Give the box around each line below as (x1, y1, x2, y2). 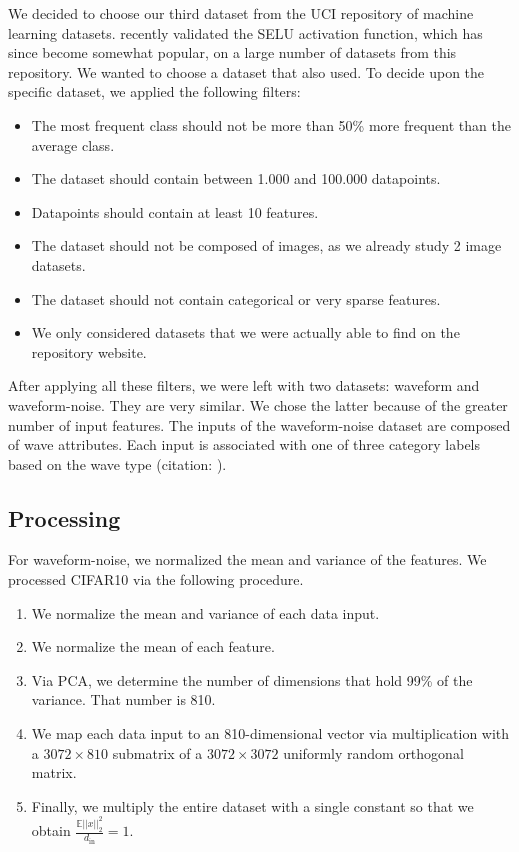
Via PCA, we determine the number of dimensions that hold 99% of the (31, 669, 473, 690)
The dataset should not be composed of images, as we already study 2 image (31, 235, 502, 256)
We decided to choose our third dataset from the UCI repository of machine (8, 3, 474, 23)
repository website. (31, 341, 147, 362)
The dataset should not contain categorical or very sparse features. (31, 288, 441, 309)
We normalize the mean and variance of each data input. (31, 602, 380, 623)
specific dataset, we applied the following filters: (8, 81, 301, 102)
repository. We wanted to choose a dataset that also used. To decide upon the (8, 61, 485, 82)
